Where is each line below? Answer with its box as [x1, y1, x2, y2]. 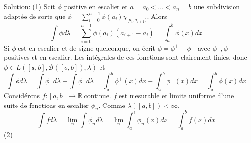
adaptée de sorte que [4, 11, 66, 21]
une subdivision [193, 1, 240, 11]
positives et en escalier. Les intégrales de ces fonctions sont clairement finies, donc [4, 52, 247, 62]
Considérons [4, 90, 40, 100]
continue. [84, 90, 111, 100]
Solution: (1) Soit [4, 1, 55, 11]
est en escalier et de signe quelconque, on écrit [18, 42, 155, 53]
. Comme [98, 100, 125, 110]
